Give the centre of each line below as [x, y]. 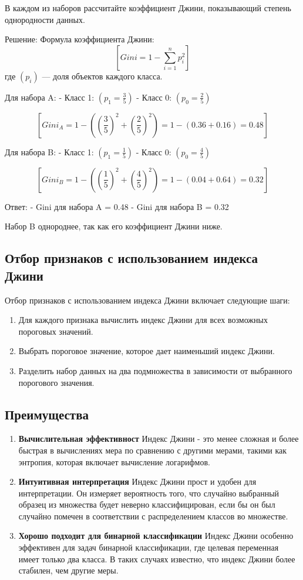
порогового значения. [56, 382]
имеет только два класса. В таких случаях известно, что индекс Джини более [157, 559]
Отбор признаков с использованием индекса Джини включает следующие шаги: [147, 300]
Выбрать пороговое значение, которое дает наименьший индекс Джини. [147, 351]
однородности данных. [45, 19]
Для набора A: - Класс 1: [50, 97]
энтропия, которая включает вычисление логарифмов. [114, 461]
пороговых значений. [56, 331]
